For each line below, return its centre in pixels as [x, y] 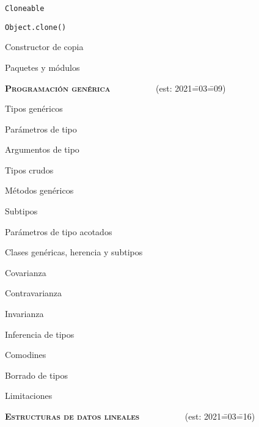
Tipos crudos [29, 170]
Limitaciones [29, 396]
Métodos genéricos [39, 190]
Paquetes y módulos [42, 67]
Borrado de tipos [37, 375]
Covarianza [26, 272]
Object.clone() [36, 27]
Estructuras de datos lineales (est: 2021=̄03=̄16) [130, 416]
